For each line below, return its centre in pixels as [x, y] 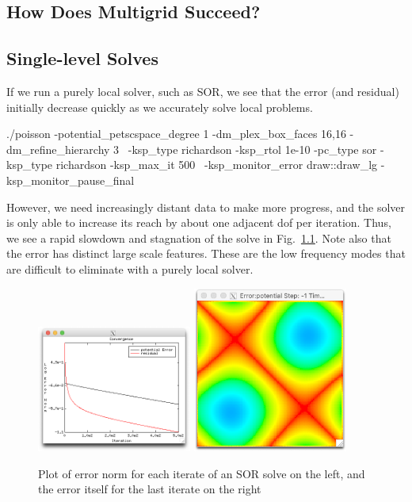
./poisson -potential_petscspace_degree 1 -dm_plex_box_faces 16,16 [176, 134]
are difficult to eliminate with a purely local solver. [130, 268]
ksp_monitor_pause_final [71, 180]
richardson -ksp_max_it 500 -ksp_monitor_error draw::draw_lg [217, 165]
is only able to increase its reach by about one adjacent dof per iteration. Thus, [199, 222]
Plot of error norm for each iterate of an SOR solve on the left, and [202, 473]
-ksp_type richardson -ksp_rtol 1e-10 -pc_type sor [252, 149]
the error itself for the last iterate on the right [150, 489]
